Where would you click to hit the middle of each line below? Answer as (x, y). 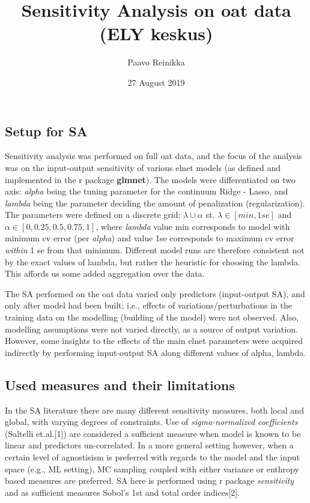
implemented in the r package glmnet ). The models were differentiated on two (150, 179)
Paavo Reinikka (156, 62)
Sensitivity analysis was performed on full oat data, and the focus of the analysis (153, 156)
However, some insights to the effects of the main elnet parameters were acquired (154, 341)
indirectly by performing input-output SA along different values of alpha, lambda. (156, 352)
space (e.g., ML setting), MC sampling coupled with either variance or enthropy (152, 468)
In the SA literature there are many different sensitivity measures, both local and (154, 410)
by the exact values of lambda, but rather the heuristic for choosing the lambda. (153, 261)
